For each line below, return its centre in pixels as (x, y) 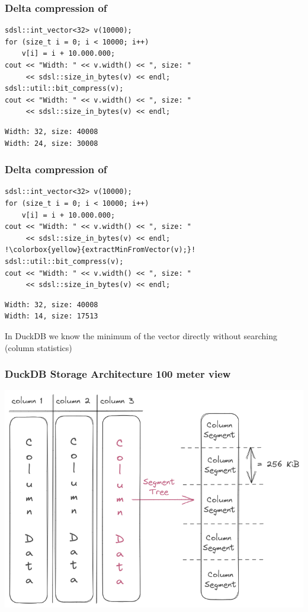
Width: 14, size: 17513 (52, 316)
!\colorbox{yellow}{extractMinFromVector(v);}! (100, 250)
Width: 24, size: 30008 (52, 143)
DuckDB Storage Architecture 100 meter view (118, 374)
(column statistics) (38, 347)
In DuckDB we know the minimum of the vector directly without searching (141, 335)
